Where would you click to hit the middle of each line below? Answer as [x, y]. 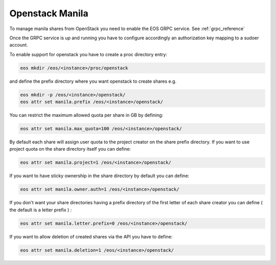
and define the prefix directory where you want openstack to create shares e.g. [93, 81]
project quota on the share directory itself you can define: [70, 149]
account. [19, 45]
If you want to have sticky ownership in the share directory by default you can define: [99, 176]
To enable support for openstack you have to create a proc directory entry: [88, 54]
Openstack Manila [49, 13]
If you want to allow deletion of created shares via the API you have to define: [91, 236]
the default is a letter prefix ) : [41, 210]
